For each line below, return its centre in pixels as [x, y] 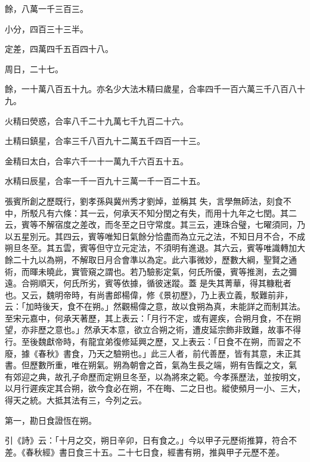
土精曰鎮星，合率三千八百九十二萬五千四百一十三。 [105, 141]
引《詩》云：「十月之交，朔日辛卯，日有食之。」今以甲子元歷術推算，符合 [147, 440]
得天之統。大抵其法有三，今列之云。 [76, 400]
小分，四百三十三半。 [46, 28]
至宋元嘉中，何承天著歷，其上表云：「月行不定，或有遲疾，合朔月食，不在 [149, 318]
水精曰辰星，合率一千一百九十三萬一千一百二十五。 [105, 181]
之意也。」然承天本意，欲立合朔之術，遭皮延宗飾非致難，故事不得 [173, 330]
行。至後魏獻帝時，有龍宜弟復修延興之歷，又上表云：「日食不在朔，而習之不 [153, 342]
